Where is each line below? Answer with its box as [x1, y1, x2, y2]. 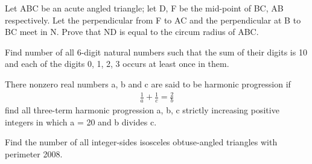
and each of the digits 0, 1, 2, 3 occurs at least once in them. [5, 57, 229, 70]
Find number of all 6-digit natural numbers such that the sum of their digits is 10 [5, 45, 307, 58]
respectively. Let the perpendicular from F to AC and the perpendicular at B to [5, 13, 301, 26]
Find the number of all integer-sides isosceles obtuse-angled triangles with [5, 136, 278, 148]
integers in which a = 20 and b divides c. [5, 115, 157, 128]
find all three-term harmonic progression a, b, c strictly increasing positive [5, 103, 279, 116]
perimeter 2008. [5, 147, 63, 160]
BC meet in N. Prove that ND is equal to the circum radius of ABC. [5, 25, 259, 38]
